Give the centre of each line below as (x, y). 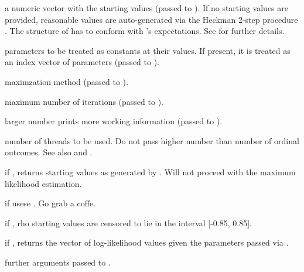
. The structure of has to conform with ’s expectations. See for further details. (145, 31)
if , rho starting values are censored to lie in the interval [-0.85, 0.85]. (128, 222)
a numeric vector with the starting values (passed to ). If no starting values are (147, 8)
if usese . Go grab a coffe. (50, 203)
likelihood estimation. (43, 183)
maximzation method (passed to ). (66, 81)
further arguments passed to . (58, 262)
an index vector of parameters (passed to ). (82, 62)
